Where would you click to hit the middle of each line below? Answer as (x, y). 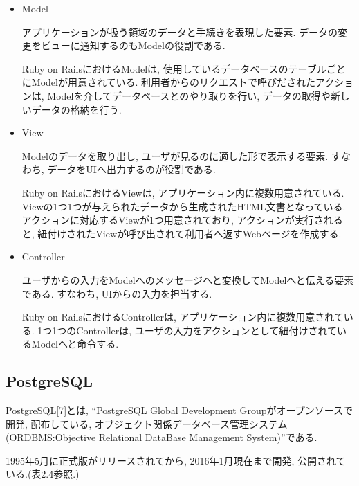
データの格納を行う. (76, 109)
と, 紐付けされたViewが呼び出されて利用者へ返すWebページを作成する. (182, 233)
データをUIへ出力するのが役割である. (131, 169)
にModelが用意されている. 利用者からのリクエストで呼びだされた (169, 82)
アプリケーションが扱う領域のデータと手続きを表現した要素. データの (180, 31)
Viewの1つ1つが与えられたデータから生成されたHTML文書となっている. (184, 206)
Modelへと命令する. (75, 344)
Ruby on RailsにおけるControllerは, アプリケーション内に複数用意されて (183, 317)
